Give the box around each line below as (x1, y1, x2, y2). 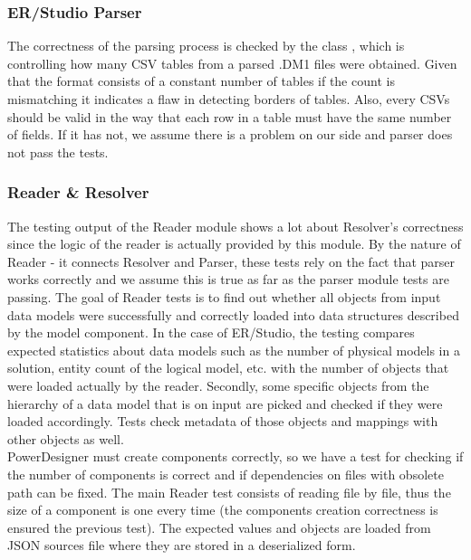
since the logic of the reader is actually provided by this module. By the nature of (7, 234, 461, 253)
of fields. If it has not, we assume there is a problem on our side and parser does (7, 125, 453, 144)
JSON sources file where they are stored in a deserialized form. (7, 536, 356, 555)
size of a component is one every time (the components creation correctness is (7, 500, 438, 519)
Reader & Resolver (7, 181, 149, 204)
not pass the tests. (7, 142, 109, 161)
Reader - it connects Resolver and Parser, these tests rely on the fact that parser (7, 252, 456, 271)
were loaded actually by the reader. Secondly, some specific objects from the (7, 375, 429, 394)
